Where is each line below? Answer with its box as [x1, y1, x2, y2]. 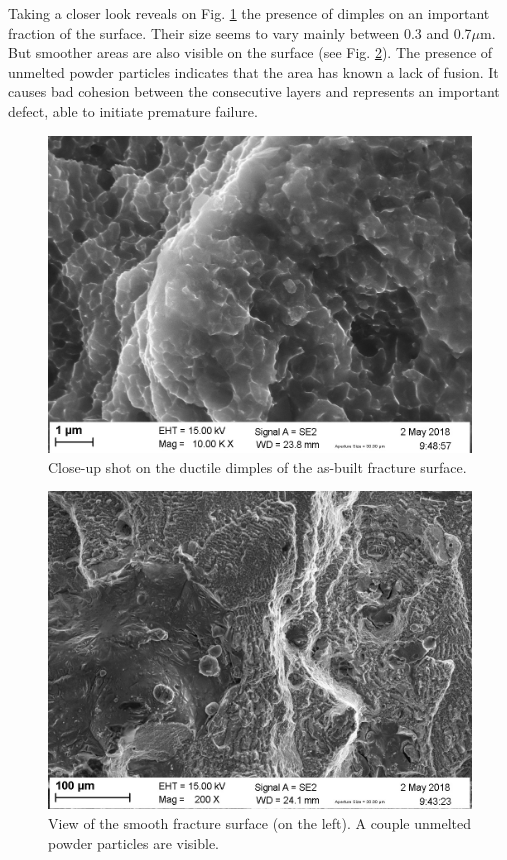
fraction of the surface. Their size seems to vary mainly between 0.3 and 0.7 [8, 22, 472, 43]
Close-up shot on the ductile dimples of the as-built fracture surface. [48, 456, 467, 477]
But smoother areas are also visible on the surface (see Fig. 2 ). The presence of [8, 42, 493, 63]
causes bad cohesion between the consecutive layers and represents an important [8, 81, 500, 102]
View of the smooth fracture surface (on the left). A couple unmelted [48, 812, 471, 833]
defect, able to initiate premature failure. [8, 100, 258, 121]
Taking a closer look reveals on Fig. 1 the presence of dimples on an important [8, 3, 490, 23]
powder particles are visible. [48, 832, 219, 853]
